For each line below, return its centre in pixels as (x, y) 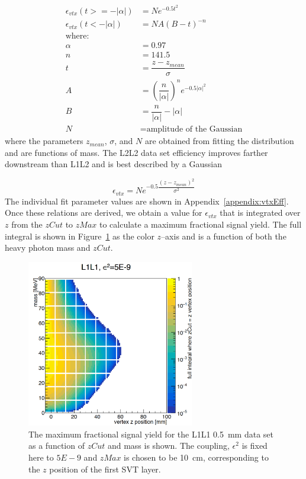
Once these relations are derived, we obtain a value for (104, 213)
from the (27, 224)
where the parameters (44, 141)
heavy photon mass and (48, 248)
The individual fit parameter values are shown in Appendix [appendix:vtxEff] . (147, 201)
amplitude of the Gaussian (194, 130)
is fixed (255, 446)
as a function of (57, 446)
